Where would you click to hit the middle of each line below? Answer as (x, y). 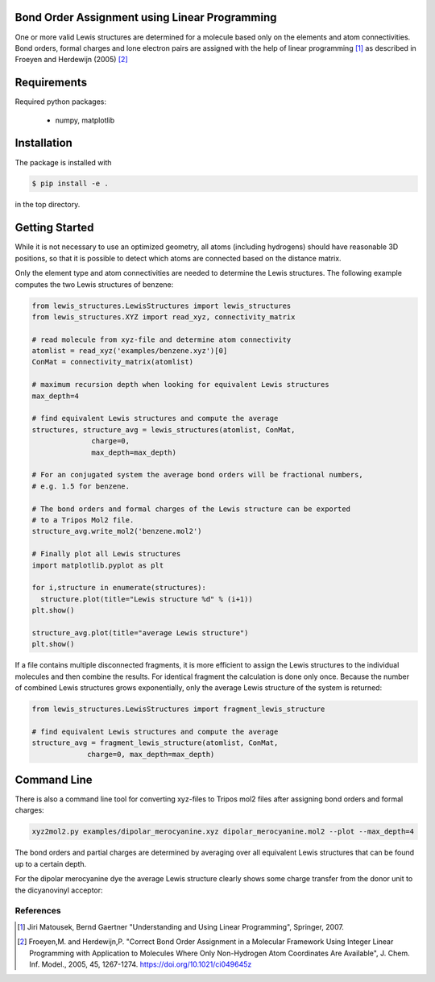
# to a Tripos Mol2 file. (83, 520)
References (38, 911)
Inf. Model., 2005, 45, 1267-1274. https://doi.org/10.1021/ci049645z (141, 964)
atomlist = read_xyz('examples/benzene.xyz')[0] (130, 351)
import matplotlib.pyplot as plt (98, 565)
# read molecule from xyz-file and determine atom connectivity (162, 339)
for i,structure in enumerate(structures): (119, 588)
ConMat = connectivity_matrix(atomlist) (112, 362)
